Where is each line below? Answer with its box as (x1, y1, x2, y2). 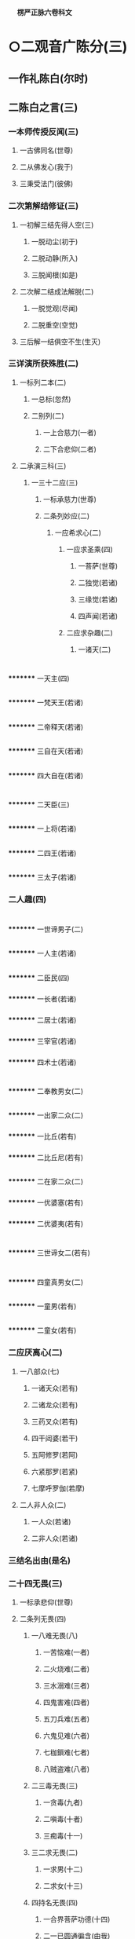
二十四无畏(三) (8, 1578, 63, 1589)
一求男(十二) (42, 1864, 83, 1874)
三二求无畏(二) (31, 1847, 78, 1857)
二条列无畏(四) (19, 1614, 67, 1623)
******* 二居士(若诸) (8, 1015, 77, 1024)
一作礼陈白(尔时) (8, 71, 89, 85)
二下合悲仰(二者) (42, 444, 97, 454)
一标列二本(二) (19, 377, 67, 387)
